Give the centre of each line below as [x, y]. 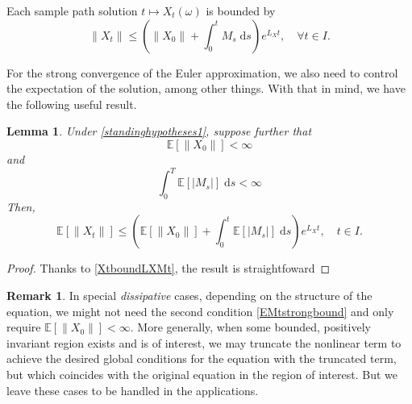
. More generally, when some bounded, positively [250, 327]
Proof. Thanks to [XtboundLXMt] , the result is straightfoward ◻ [169, 268]
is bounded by [241, 10]
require [24, 327]
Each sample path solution [72, 10]
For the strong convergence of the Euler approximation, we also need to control [202, 72]
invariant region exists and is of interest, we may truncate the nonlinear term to [204, 342]
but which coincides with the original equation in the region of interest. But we [202, 375]
